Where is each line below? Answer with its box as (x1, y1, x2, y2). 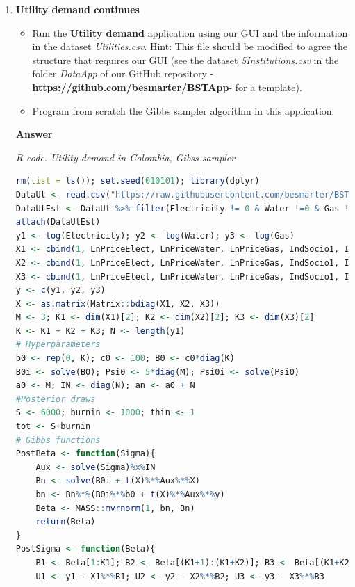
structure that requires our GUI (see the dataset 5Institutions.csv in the (32, 52, 339, 67)
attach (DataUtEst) (15, 217, 101, 227)
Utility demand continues (15, 2, 140, 16)
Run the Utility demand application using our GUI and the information (32, 25, 348, 40)
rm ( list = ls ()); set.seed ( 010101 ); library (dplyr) (15, 176, 260, 186)
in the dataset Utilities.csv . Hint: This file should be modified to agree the (32, 39, 348, 54)
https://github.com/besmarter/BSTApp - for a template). (32, 79, 302, 94)
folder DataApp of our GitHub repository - (32, 66, 214, 81)
